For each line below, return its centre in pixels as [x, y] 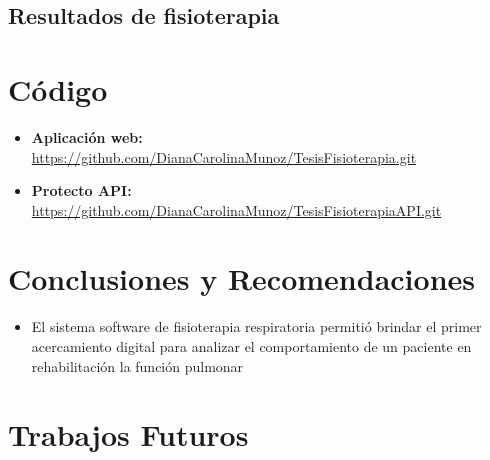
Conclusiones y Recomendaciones [241, 278]
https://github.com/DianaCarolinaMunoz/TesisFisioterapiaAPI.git [236, 209]
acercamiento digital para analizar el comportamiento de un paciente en [251, 346]
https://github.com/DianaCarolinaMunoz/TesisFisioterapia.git [224, 156]
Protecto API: [81, 190]
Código [58, 88]
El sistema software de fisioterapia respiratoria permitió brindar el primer [256, 326]
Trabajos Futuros [128, 434]
